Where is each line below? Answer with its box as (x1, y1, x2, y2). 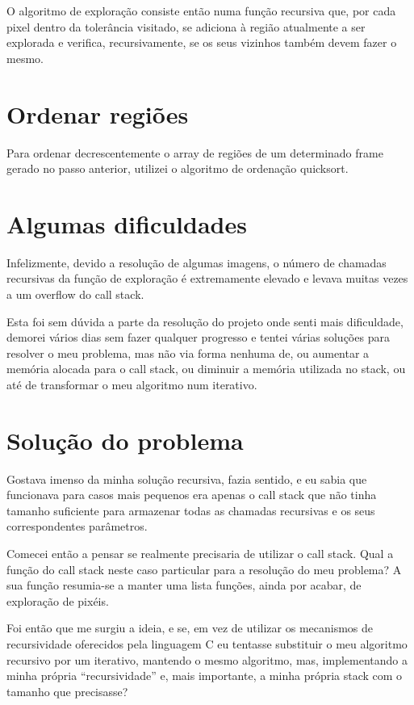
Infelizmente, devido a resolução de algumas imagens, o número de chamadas (6, 254, 387, 271)
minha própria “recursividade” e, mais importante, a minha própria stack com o (6, 667, 403, 684)
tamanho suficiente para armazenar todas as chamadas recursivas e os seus (6, 501, 375, 518)
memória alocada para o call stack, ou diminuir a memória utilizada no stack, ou (6, 360, 406, 377)
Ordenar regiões (6, 97, 189, 130)
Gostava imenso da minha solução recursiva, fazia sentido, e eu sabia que (6, 470, 367, 487)
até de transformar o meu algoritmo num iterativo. (6, 376, 257, 392)
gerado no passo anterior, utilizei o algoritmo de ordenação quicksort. (6, 160, 349, 177)
